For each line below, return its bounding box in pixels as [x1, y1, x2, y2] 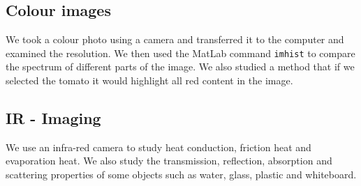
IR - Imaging [6, 107, 101, 129]
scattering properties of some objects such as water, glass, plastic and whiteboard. [6, 167, 357, 182]
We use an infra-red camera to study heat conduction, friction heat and [6, 139, 311, 154]
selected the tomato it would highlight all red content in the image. [6, 73, 293, 88]
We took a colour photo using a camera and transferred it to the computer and [6, 32, 344, 47]
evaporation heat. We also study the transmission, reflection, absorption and [6, 153, 332, 168]
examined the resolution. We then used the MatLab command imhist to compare [6, 45, 355, 60]
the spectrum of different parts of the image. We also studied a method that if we [6, 59, 355, 74]
